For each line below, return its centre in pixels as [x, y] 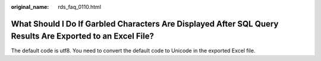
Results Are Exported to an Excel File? [83, 36]
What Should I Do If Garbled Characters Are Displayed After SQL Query [145, 24]
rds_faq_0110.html [79, 7]
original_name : [30, 7]
